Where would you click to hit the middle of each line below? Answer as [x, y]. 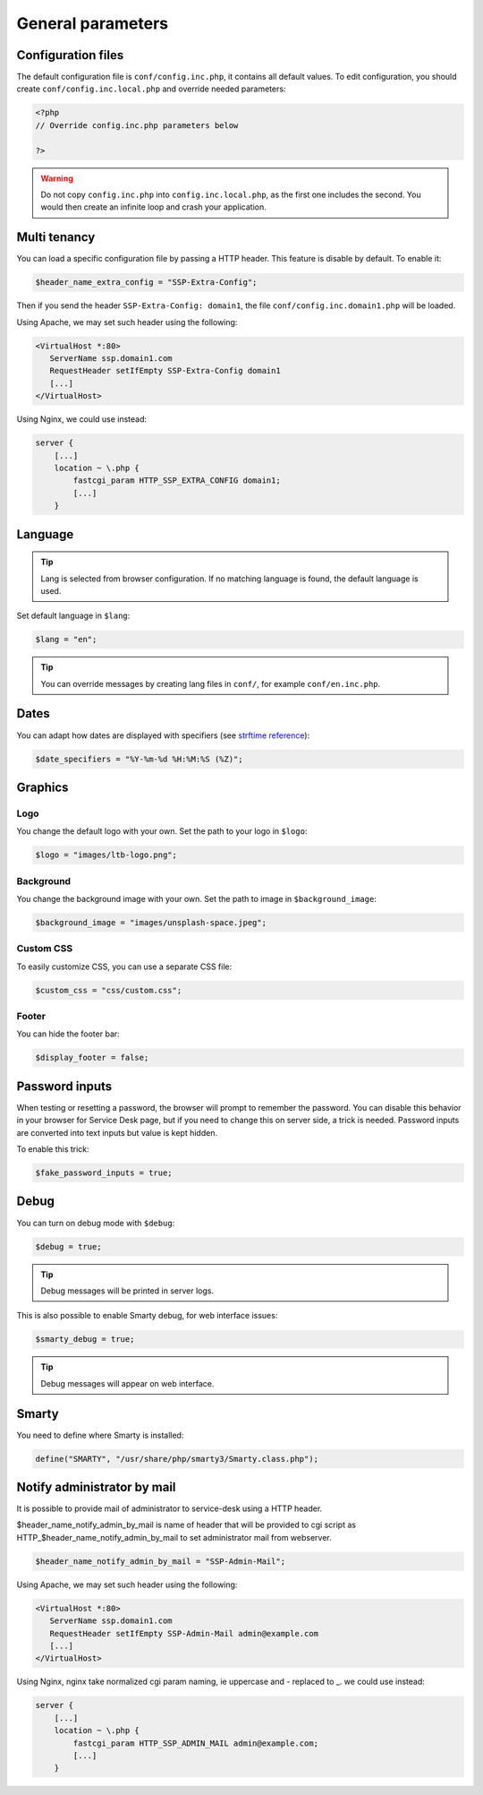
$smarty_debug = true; [85, 1340]
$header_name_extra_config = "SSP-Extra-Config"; [146, 283]
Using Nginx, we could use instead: [82, 419]
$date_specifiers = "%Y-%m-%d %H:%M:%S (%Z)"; [139, 759]
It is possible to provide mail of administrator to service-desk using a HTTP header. [169, 1508]
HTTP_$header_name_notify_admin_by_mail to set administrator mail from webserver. [174, 1537]
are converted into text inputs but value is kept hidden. [117, 1132]
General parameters [93, 23]
